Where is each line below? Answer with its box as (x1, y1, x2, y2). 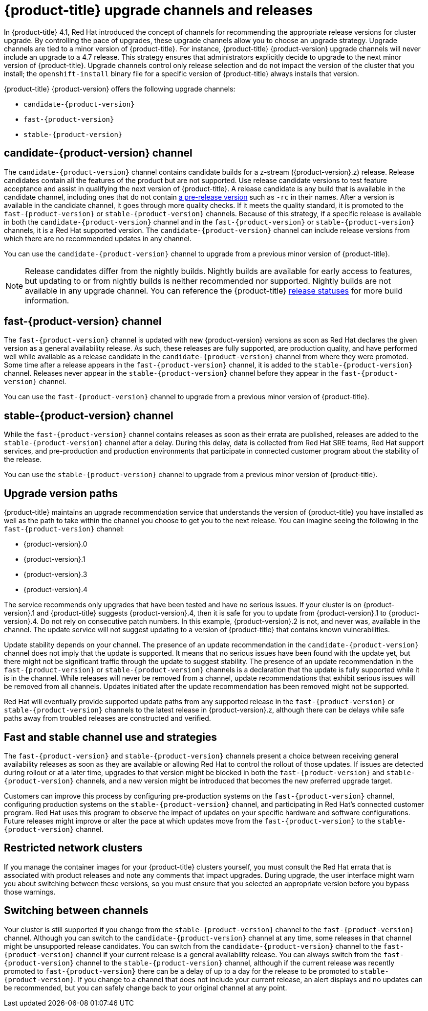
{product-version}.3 (23, 570, 87, 579)
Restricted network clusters (4, 842, 143, 854)
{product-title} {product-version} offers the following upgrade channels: (4, 84, 235, 93)
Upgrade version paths (4, 487, 118, 500)
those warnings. (4, 887, 56, 896)
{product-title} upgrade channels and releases (4, 2, 313, 19)
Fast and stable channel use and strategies (4, 731, 217, 743)
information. (25, 295, 69, 305)
